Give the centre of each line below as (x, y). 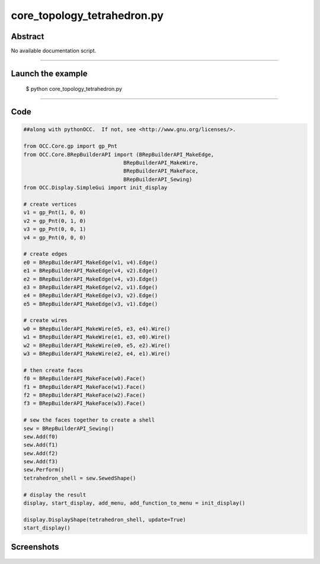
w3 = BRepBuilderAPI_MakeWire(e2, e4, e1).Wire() (97, 354)
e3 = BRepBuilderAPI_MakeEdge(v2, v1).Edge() (91, 287)
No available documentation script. (54, 51)
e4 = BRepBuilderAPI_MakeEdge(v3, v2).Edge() (91, 296)
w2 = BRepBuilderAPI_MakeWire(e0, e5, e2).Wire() (97, 345)
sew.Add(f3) (41, 462)
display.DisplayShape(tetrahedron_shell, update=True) (105, 520)
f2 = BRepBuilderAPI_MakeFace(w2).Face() (84, 395)
